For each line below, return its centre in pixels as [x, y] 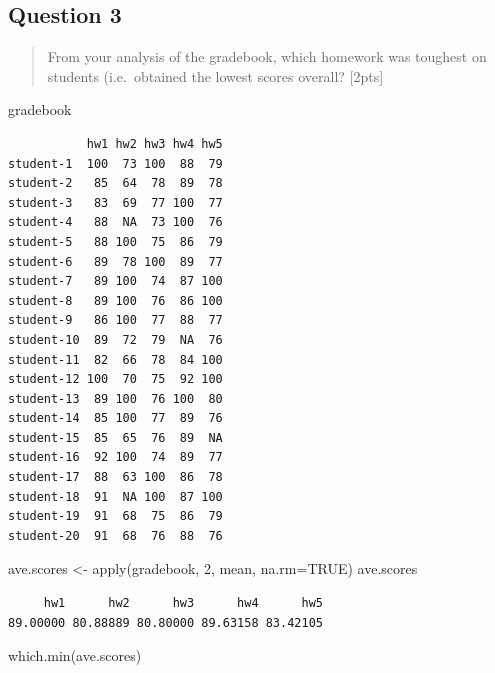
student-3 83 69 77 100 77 [115, 202]
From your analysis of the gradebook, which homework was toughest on [267, 56]
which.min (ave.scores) [75, 655]
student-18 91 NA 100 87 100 [115, 496]
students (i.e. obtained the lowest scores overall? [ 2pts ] [215, 75]
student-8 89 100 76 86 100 [115, 300]
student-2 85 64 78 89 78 [115, 183]
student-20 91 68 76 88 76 [115, 535]
